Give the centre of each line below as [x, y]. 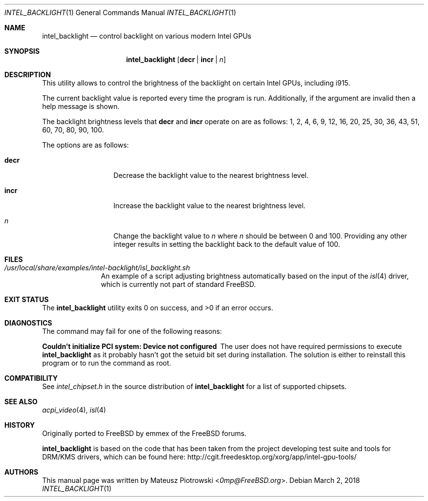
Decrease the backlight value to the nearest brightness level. [211, 175]
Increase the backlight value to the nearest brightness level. [209, 206]
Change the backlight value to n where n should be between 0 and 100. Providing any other [260, 236]
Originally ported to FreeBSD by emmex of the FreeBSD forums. [144, 433]
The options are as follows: [85, 145]
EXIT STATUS [27, 299]
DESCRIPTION [28, 75]
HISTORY [20, 425]
